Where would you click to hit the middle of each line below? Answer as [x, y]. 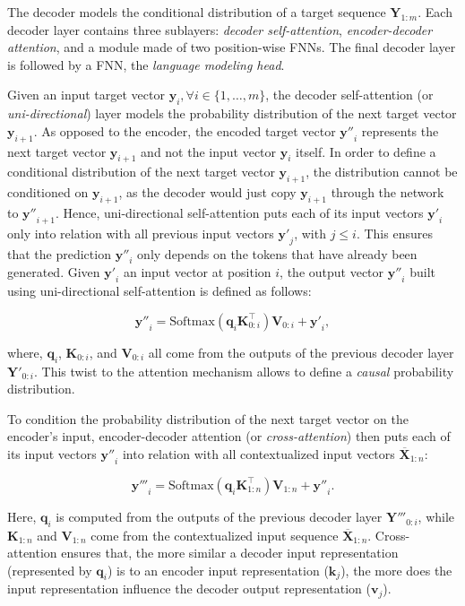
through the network [387, 192]
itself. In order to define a [366, 151]
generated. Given [54, 272]
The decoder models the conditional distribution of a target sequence [197, 12]
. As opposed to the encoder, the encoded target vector [185, 130]
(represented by [50, 570]
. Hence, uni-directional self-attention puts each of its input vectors [239, 212]
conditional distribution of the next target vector [141, 172]
